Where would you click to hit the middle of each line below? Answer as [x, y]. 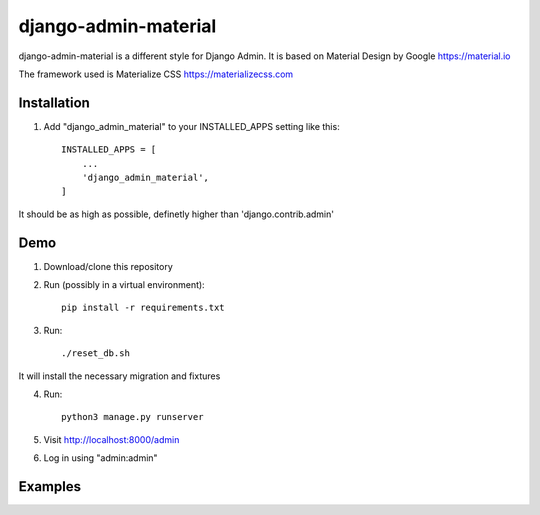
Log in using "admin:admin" [101, 458]
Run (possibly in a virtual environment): [124, 285]
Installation [54, 102]
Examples [50, 486]
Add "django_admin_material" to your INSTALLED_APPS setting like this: [191, 126]
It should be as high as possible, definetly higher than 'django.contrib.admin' [176, 214]
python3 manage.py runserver [132, 417]
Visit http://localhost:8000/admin [111, 439]
